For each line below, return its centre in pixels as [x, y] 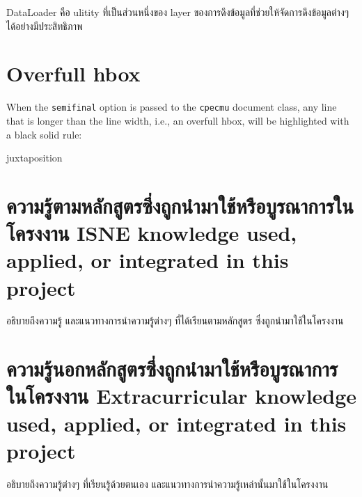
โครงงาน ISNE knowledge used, [152, 233]
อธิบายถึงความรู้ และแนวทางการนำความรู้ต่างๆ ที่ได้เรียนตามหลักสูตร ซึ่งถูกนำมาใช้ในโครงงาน [175, 321]
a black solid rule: [44, 134]
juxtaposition [34, 158]
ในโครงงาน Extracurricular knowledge [182, 396]
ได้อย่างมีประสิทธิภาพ [45, 25]
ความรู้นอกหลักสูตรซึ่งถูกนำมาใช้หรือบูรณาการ [172, 369]
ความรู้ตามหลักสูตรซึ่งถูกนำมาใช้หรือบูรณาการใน [180, 205]
